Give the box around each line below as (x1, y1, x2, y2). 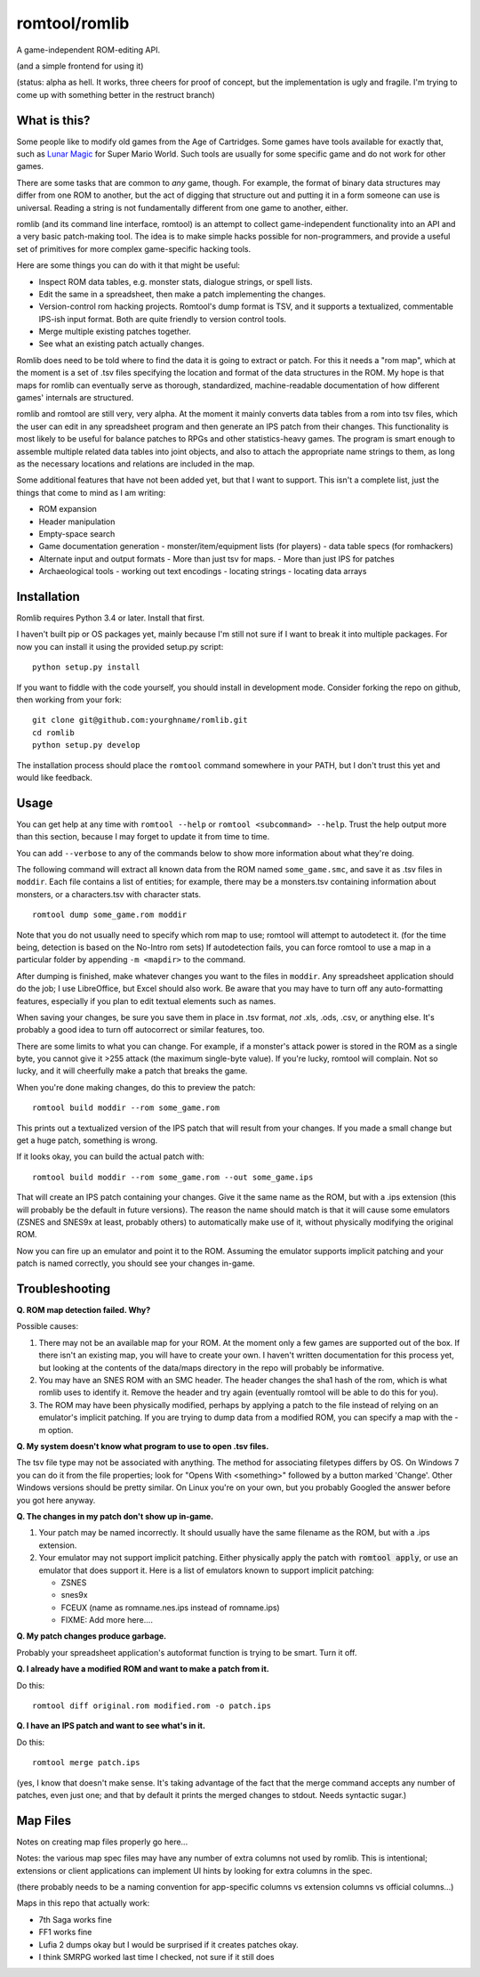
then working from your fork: (16, 694, 122, 705)
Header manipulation (38, 516, 116, 527)
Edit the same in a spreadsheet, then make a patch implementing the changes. (38, 288, 326, 299)
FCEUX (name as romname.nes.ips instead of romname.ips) (60, 1602, 280, 1613)
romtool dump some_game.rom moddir (32, 910, 188, 920)
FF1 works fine (38, 1927, 92, 1938)
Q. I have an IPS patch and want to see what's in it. (16, 1721, 206, 1731)
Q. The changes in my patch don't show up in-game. (16, 1511, 213, 1521)
